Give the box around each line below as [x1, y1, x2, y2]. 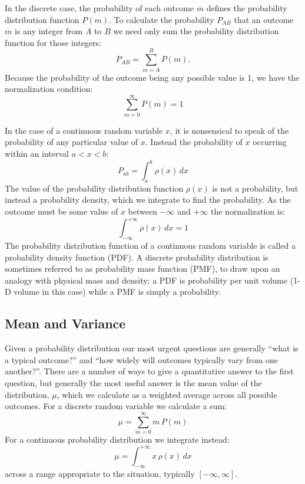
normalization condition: [5, 83, 93, 95]
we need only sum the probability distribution [113, 25, 279, 37]
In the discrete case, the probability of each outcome [5, 2, 194, 14]
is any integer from [14, 25, 83, 37]
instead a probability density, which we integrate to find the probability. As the [5, 193, 291, 206]
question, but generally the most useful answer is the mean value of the [5, 376, 262, 388]
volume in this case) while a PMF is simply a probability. [14, 285, 221, 298]
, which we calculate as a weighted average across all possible [57, 388, 277, 400]
